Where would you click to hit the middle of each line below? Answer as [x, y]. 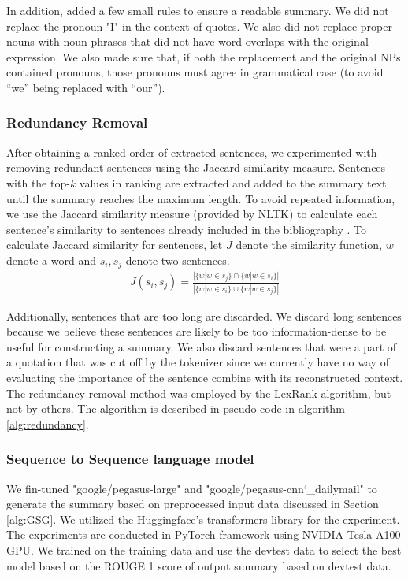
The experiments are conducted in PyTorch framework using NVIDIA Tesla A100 [204, 534]
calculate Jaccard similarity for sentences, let [115, 245]
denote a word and [51, 260]
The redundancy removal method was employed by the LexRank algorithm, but [199, 393]
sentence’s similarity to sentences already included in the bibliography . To [187, 229]
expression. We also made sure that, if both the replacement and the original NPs [204, 56]
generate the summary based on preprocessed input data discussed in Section [193, 504]
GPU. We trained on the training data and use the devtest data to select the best [204, 549]
